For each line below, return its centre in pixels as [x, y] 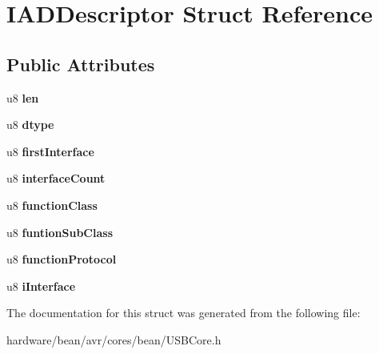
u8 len [23, 97]
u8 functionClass [52, 205]
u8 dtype [30, 125]
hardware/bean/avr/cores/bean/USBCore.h [114, 339]
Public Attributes [81, 64]
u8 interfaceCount [56, 178]
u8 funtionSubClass [60, 232]
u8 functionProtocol [62, 259]
